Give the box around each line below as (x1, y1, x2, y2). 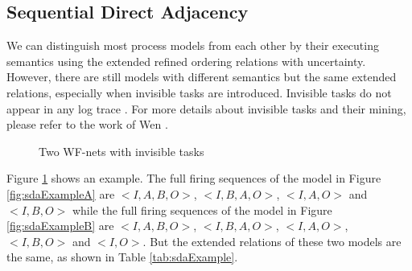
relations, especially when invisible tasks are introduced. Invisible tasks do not (6, 84, 392, 101)
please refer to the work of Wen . (6, 116, 168, 133)
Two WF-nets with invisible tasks (39, 142, 204, 159)
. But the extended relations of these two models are (142, 232, 402, 249)
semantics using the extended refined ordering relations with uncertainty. (6, 52, 366, 69)
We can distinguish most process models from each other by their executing (6, 37, 379, 54)
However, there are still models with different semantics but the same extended (6, 68, 397, 85)
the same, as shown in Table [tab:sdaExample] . (6, 248, 238, 265)
